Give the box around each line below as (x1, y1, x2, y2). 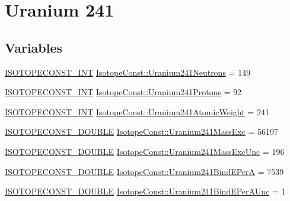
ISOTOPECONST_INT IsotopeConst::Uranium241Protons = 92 (5, 86, 242, 98)
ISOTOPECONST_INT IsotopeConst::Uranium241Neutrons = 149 (5, 66, 251, 78)
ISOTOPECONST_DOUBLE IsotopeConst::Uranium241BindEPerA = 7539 (5, 165, 284, 177)
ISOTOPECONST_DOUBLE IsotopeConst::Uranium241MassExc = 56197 (5, 125, 279, 138)
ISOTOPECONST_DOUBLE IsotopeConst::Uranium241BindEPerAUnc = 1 (5, 185, 286, 197)
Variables (5, 38, 63, 56)
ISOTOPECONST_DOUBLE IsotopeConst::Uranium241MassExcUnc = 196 (5, 145, 285, 157)
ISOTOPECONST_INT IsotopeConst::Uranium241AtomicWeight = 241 (5, 105, 269, 118)
